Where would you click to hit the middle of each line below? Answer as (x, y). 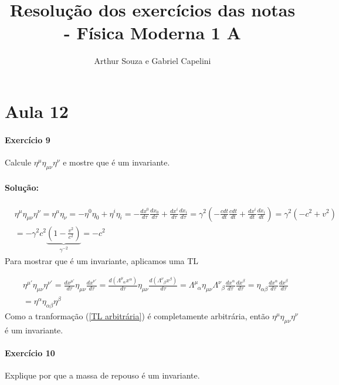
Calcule (18, 162)
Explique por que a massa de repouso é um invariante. (102, 375)
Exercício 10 (30, 353)
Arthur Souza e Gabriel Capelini (152, 61)
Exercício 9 (28, 139)
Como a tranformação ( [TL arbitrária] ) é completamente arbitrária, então (137, 316)
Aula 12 (37, 111)
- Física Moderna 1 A (152, 33)
